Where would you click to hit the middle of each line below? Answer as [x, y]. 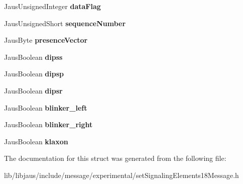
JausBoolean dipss [33, 57]
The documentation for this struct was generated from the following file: [115, 158]
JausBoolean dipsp [34, 74]
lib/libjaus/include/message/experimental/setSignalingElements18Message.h [122, 175]
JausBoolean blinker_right [48, 124]
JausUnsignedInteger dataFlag [52, 6]
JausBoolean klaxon [36, 141]
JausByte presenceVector [46, 40]
